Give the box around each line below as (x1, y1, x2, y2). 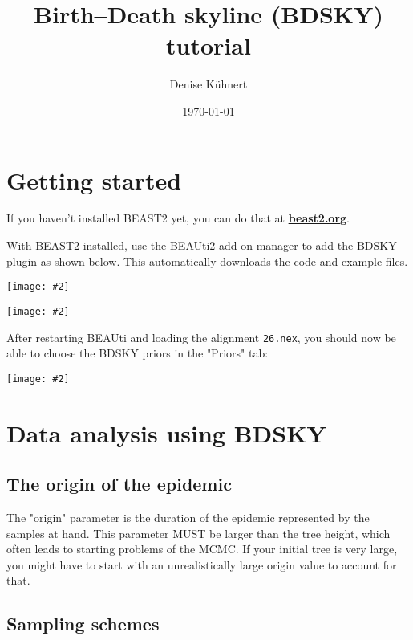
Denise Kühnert (169, 75, 248, 92)
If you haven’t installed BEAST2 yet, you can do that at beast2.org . (6, 210, 350, 226)
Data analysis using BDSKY (6, 416, 326, 449)
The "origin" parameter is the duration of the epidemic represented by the (6, 509, 370, 526)
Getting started (6, 163, 182, 196)
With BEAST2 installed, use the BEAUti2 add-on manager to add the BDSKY (6, 237, 397, 254)
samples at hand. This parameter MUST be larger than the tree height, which (6, 524, 391, 541)
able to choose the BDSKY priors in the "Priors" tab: (6, 344, 269, 361)
